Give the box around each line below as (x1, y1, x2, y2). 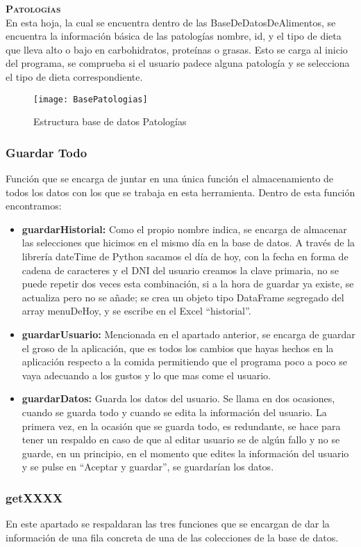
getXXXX (6, 489, 63, 506)
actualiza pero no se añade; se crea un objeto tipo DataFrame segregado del (22, 290, 344, 304)
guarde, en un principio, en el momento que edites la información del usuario (22, 445, 349, 460)
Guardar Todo (6, 143, 87, 161)
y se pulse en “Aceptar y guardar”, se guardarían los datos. (22, 459, 274, 474)
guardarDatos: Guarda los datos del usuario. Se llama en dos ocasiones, (22, 391, 335, 406)
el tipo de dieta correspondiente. (6, 69, 143, 84)
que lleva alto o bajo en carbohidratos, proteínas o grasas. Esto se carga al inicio (6, 42, 348, 56)
